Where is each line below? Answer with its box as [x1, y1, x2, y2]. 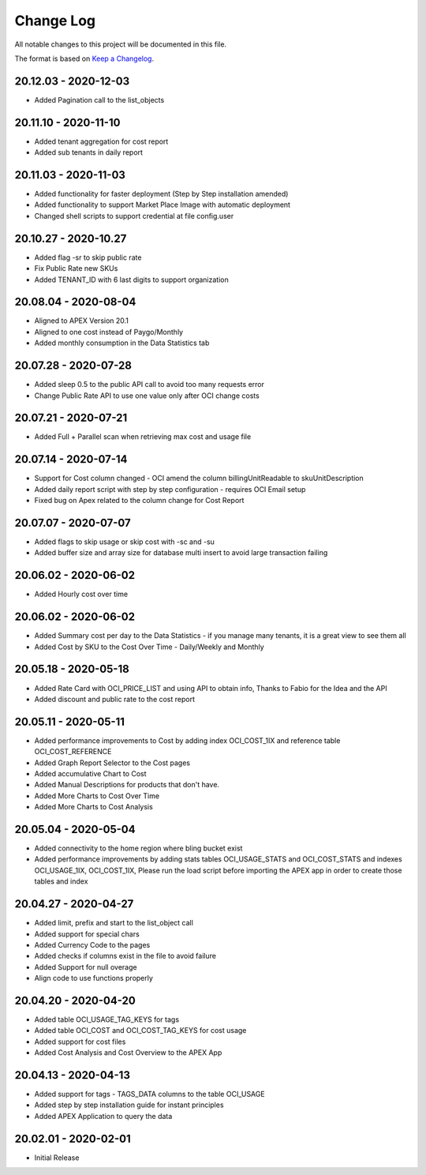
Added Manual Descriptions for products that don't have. [34, 780, 220, 790]
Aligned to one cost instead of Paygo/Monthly [34, 327, 184, 336]
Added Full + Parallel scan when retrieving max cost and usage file [34, 432, 252, 441]
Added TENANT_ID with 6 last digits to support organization [34, 275, 229, 284]
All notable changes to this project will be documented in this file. [14, 39, 227, 49]
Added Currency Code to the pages [34, 940, 151, 949]
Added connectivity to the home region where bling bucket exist [34, 843, 243, 853]
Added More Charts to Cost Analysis [34, 802, 153, 812]
